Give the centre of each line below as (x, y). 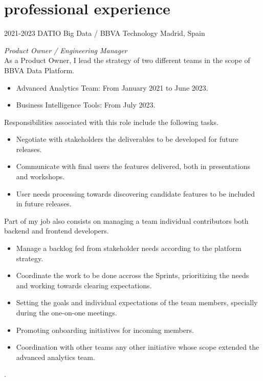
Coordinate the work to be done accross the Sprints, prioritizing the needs (133, 275)
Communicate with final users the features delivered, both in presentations (133, 166)
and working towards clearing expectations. (84, 285)
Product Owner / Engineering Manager (66, 50)
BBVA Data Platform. (39, 70)
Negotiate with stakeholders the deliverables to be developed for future (127, 139)
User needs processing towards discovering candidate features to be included (136, 193)
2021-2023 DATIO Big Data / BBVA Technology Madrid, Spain (105, 33)
